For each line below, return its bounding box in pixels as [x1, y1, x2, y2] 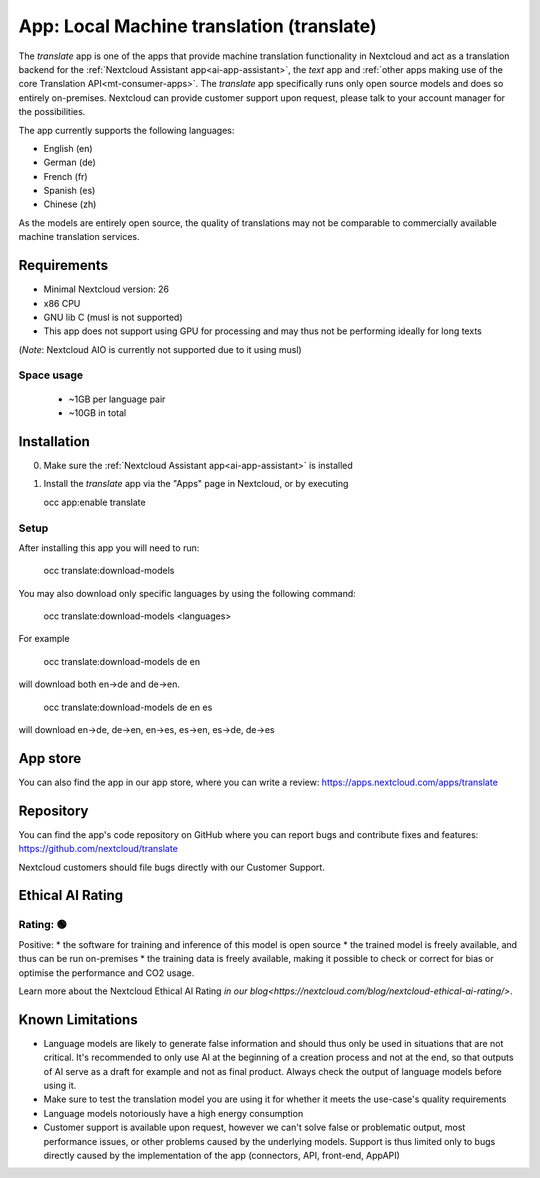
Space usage [18, 368, 84, 382]
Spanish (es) [43, 185, 96, 197]
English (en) [43, 142, 94, 154]
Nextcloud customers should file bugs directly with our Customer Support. [18, 861, 325, 873]
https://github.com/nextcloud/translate [18, 843, 179, 855]
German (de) [43, 156, 97, 169]
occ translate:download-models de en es [43, 701, 213, 713]
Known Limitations [18, 1011, 139, 1028]
